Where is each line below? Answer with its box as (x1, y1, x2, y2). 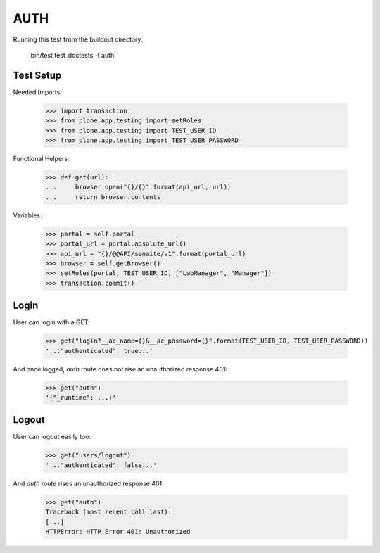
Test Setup (13, 69, 62, 81)
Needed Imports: (13, 88, 63, 96)
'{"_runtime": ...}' (45, 393, 116, 401)
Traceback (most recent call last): (45, 508, 172, 516)
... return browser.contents (45, 193, 161, 201)
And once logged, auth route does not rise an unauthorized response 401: (13, 364, 228, 373)
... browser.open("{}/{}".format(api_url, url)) (45, 183, 232, 191)
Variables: (13, 211, 42, 220)
